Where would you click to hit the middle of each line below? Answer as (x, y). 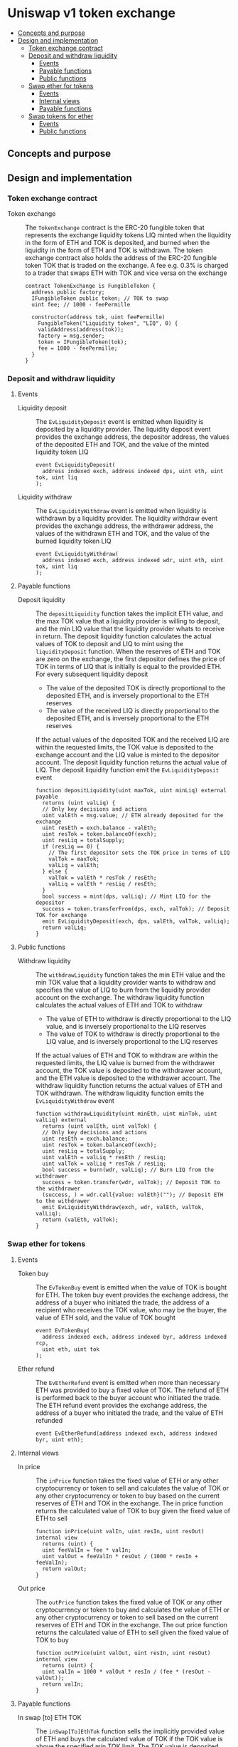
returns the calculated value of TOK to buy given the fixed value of (133, 1510)
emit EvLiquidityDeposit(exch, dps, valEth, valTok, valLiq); (136, 922)
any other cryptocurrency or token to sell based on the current (127, 1617)
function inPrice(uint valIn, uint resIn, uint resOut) (120, 1531)
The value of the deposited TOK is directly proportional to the (136, 688)
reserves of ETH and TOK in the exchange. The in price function (129, 1503)
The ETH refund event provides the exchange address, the (121, 1405)
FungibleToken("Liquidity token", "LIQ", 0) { (108, 323)
